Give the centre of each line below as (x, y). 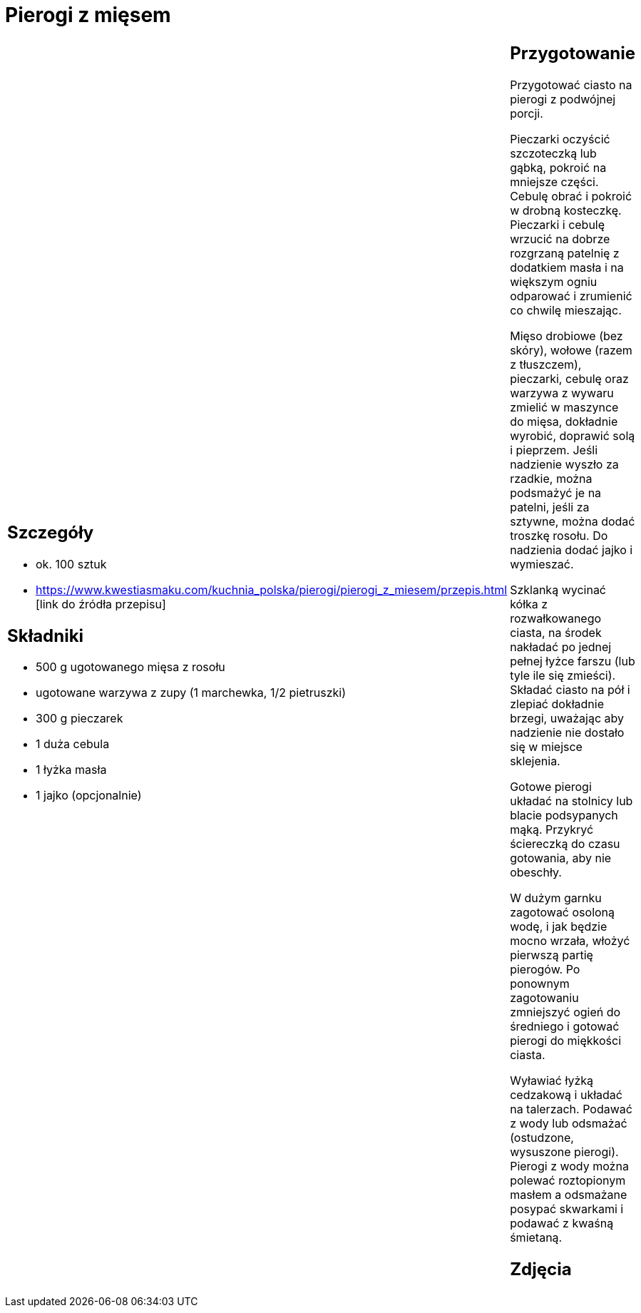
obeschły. (536, 872)
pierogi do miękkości (566, 1040)
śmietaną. (536, 1237)
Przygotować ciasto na (571, 85)
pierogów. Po (545, 969)
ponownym (540, 983)
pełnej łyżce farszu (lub (573, 661)
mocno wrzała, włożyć (570, 940)
